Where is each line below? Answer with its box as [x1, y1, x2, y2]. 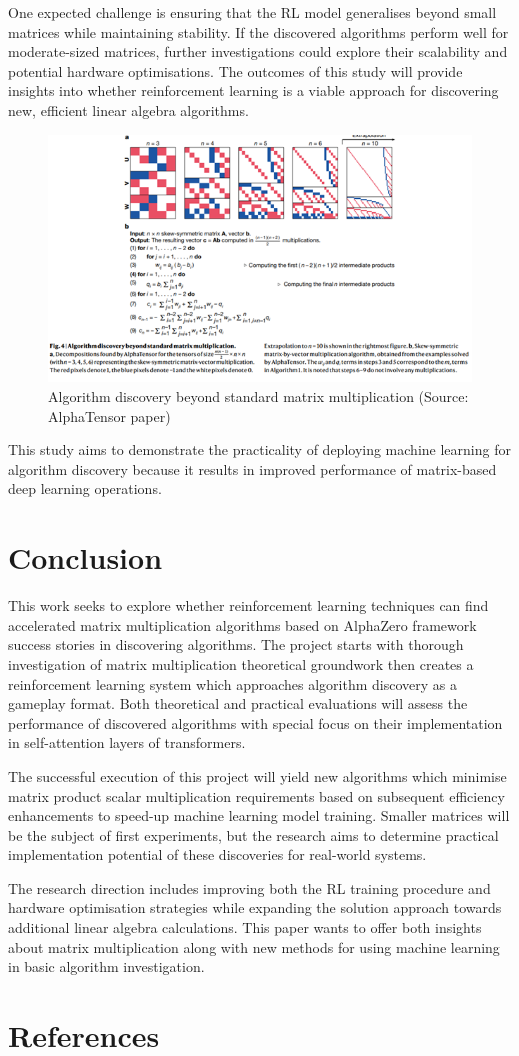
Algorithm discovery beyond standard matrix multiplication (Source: [48, 386, 469, 407]
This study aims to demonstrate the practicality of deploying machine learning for [8, 439, 511, 460]
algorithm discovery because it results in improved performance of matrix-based [8, 458, 497, 479]
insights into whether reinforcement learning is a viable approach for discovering [8, 80, 499, 101]
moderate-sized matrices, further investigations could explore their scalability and [8, 41, 508, 62]
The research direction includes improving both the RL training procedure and [8, 877, 491, 898]
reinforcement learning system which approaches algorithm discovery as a [8, 673, 457, 694]
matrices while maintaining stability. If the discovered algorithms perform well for [8, 21, 509, 42]
